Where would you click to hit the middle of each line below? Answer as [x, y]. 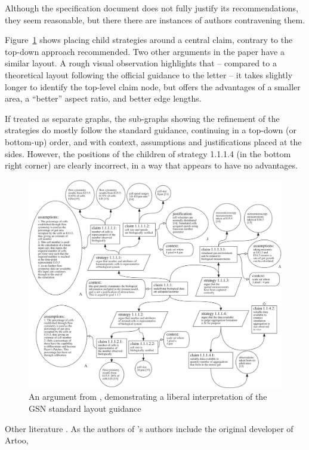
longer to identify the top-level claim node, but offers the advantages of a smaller [153, 86]
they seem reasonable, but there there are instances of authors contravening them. [155, 19]
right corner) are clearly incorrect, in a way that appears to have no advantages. [151, 165]
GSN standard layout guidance [85, 408]
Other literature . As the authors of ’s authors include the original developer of [149, 428]
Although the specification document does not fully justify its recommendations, [152, 8]
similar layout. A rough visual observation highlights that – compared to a [141, 63]
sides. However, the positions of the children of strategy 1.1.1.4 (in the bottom [148, 153]
